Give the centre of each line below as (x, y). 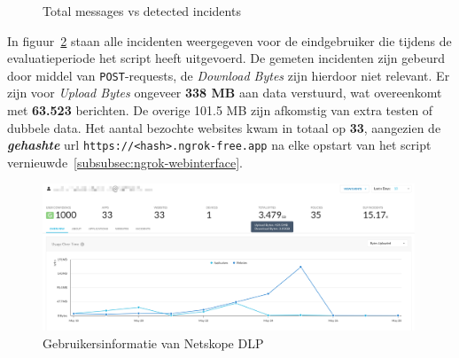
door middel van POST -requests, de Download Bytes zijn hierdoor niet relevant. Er (229, 75)
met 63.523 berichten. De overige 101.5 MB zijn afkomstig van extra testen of (220, 110)
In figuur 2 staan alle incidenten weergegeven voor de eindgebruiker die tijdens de (229, 40)
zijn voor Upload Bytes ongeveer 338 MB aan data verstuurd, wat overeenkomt (225, 93)
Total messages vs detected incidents (142, 11)
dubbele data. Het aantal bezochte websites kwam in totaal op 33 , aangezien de (224, 127)
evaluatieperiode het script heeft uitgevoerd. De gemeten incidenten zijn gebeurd (226, 58)
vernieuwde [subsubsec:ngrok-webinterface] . (125, 162)
